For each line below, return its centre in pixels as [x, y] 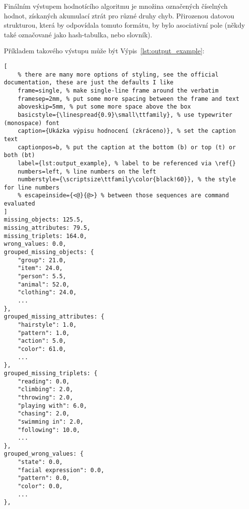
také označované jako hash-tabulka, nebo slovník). [78, 34]
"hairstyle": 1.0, [47, 325]
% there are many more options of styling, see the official [118, 74]
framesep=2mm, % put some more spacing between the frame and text [128, 99]
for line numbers [32, 187]
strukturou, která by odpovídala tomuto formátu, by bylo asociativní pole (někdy [124, 25]
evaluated [20, 204]
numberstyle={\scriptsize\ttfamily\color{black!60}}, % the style [127, 180]
